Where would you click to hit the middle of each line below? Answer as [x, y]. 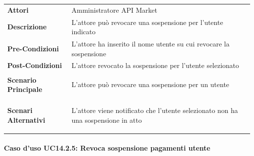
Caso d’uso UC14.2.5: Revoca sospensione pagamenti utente [107, 148]
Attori [18, 10]
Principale [25, 89]
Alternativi [26, 120]
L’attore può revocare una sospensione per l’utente [147, 22]
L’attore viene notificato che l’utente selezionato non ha [155, 110]
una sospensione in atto [107, 120]
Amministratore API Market [114, 10]
